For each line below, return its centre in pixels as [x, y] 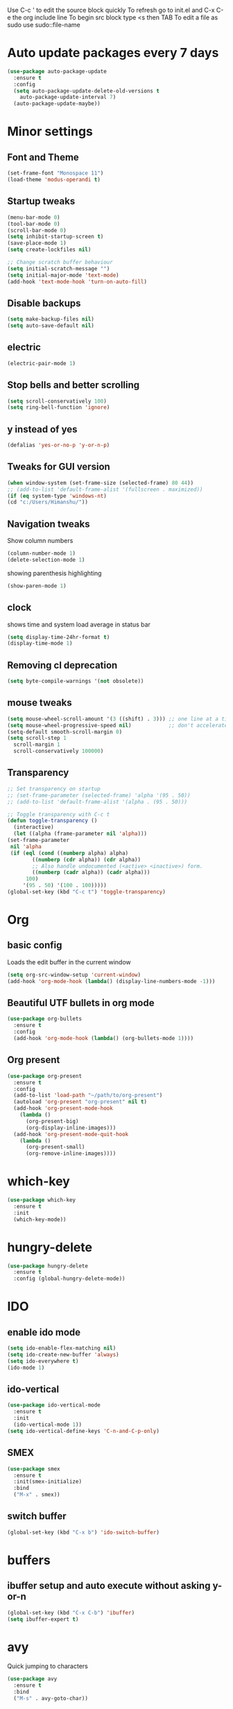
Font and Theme [43, 157]
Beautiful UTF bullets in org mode [81, 1003]
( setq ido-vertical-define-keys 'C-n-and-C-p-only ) [83, 1431]
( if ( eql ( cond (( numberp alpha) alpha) [69, 853]
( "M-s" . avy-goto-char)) [51, 1699]
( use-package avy [32, 1679]
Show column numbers [40, 541]
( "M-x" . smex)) [37, 1495]
